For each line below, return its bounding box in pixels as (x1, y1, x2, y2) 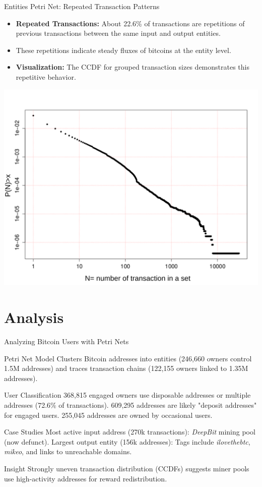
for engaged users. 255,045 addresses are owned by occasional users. (4, 409, 213, 420)
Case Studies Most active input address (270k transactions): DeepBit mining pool (4, 426, 255, 437)
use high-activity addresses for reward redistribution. (4, 473, 167, 483)
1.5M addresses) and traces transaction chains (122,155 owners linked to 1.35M (4, 363, 248, 373)
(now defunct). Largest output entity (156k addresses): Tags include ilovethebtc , (4, 436, 250, 447)
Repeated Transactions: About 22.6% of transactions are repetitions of (16, 18, 245, 28)
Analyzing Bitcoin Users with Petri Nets (4, 336, 129, 347)
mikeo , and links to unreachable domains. (4, 446, 132, 457)
